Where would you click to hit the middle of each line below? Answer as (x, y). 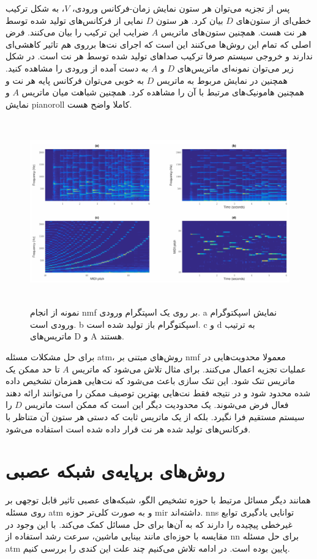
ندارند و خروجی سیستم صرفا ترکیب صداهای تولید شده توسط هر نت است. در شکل (159, 56)
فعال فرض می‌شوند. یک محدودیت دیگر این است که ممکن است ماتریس (157, 405)
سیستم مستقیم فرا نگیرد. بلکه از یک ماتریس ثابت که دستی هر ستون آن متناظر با (155, 417)
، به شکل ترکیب (35, 8)
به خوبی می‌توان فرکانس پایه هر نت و (75, 80)
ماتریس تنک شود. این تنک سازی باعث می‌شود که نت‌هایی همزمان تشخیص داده (151, 381)
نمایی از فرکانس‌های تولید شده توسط (75, 20)
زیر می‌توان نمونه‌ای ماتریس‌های (235, 68)
